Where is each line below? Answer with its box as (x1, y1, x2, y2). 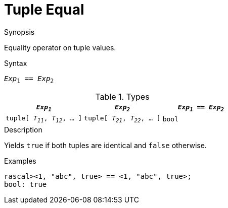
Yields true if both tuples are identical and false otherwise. (4, 141, 207, 150)
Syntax (4, 58, 27, 67)
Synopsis (4, 27, 35, 36)
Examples (4, 156, 36, 165)
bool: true (4, 180, 47, 188)
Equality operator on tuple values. (4, 43, 116, 52)
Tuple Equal (4, 1, 84, 18)
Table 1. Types (95, 91, 150, 102)
